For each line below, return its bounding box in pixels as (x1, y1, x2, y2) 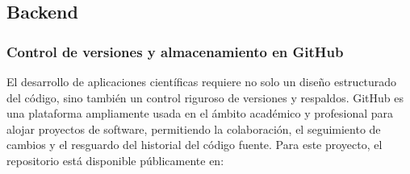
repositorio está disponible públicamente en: (6, 151, 224, 168)
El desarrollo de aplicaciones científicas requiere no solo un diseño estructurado (6, 73, 397, 89)
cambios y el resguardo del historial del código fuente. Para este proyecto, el (6, 136, 383, 153)
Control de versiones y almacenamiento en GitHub (6, 41, 344, 61)
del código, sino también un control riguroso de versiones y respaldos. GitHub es (6, 89, 404, 106)
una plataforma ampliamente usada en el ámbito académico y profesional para (6, 105, 393, 122)
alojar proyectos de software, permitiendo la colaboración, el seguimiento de (6, 120, 381, 137)
